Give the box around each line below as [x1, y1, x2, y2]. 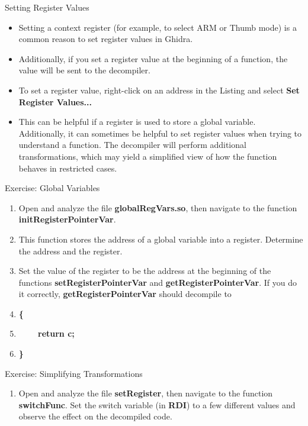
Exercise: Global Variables [5, 182, 100, 194]
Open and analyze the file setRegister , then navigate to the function [18, 387, 273, 399]
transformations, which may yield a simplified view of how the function [18, 150, 277, 162]
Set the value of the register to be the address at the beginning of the [18, 264, 271, 277]
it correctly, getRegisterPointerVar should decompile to [18, 288, 232, 300]
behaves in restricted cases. [18, 162, 117, 174]
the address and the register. [18, 244, 123, 257]
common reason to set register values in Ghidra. [18, 33, 193, 45]
